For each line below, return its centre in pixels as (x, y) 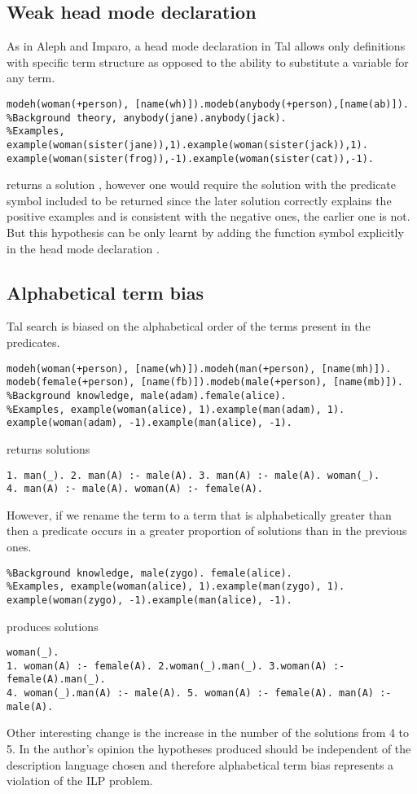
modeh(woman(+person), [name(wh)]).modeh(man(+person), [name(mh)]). (199, 368)
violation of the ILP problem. (80, 781)
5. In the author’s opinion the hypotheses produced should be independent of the (209, 749)
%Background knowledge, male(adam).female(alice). (147, 395)
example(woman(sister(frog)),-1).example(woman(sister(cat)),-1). (191, 158)
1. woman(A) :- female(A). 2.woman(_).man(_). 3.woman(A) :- (176, 666)
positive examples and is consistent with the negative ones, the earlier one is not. (208, 216)
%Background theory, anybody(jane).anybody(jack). (147, 118)
